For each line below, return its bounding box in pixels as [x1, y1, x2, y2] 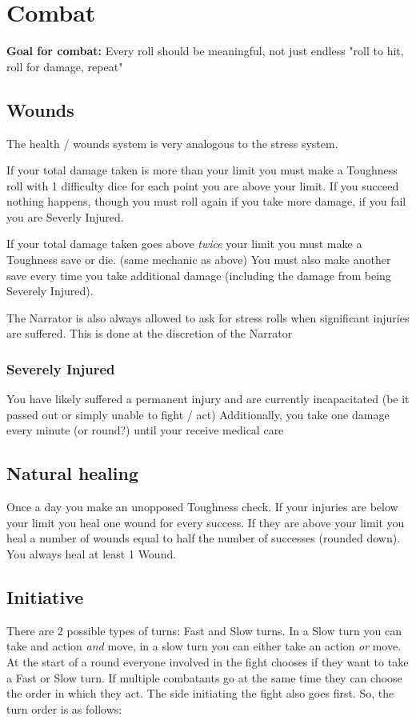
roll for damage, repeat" [6, 58, 123, 74]
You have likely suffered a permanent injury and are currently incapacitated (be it [6, 390, 410, 407]
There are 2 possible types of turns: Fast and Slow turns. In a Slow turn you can [6, 622, 402, 638]
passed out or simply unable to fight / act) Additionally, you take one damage [6, 406, 390, 422]
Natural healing [6, 461, 138, 486]
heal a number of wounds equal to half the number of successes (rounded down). [6, 530, 401, 546]
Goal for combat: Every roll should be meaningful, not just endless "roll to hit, [6, 42, 404, 59]
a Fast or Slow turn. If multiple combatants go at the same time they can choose [6, 669, 402, 686]
